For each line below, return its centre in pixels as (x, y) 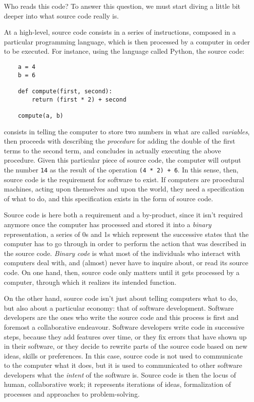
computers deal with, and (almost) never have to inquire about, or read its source (126, 263)
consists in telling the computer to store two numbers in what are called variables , (127, 131)
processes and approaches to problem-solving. (72, 394)
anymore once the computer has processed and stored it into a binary (108, 224)
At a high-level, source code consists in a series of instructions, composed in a (120, 32)
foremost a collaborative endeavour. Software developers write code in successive (124, 327)
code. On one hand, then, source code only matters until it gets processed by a (122, 272)
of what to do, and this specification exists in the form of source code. (109, 198)
